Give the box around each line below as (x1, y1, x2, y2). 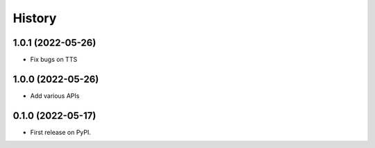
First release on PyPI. (30, 128, 92, 136)
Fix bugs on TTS (30, 56, 78, 64)
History (12, 10, 57, 26)
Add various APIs (30, 91, 80, 100)
